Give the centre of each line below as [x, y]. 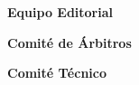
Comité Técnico [57, 73]
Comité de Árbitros [69, 42]
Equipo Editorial [60, 12]
